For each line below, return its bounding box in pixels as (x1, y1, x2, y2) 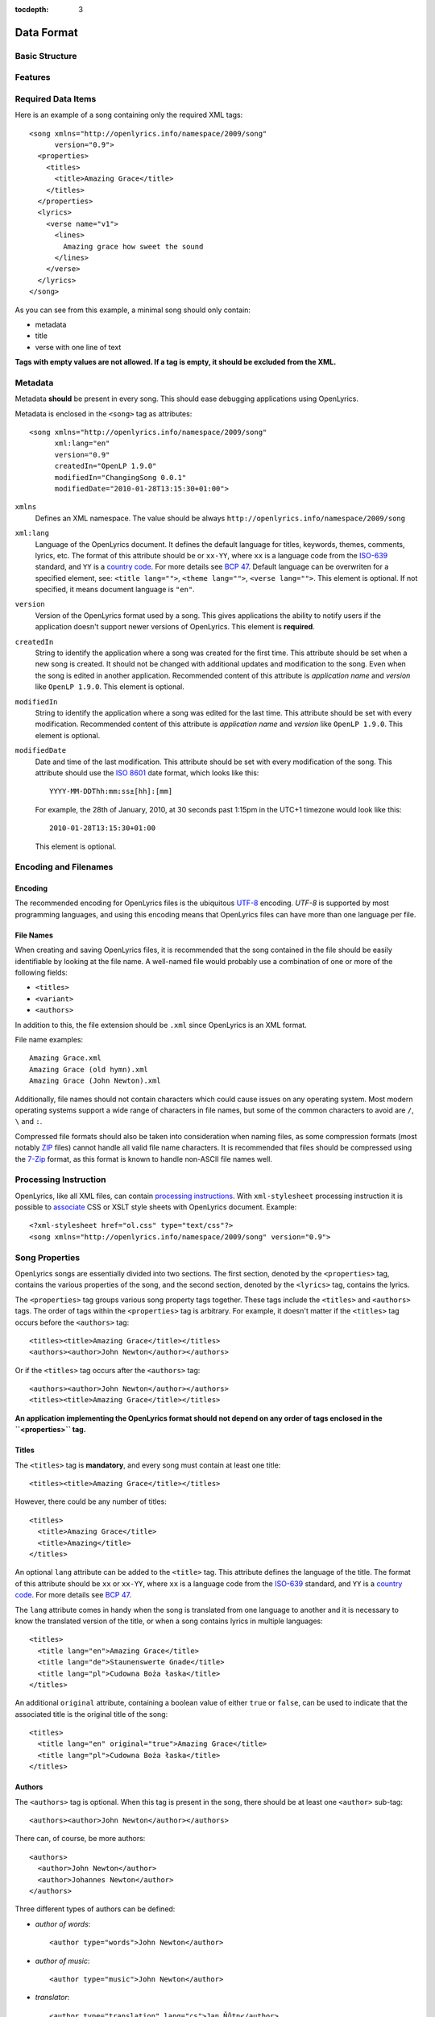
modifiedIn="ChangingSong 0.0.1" (54, 473, 187, 482)
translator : (35, 1993, 70, 2002)
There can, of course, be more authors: (14, 1834, 146, 1844)
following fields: (14, 968, 68, 978)
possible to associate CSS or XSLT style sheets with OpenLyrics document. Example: (14, 1202, 297, 1212)
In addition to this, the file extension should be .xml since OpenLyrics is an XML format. (14, 1020, 308, 1029)
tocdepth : (14, 5, 49, 14)
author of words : (35, 1919, 91, 1928)
